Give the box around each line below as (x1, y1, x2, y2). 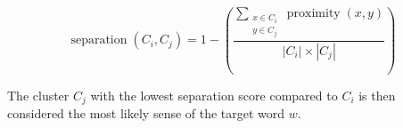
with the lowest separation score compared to (90, 85, 338, 104)
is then (358, 85, 396, 104)
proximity (286, 7, 341, 20)
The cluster (7, 85, 70, 104)
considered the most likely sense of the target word (7, 104, 285, 123)
